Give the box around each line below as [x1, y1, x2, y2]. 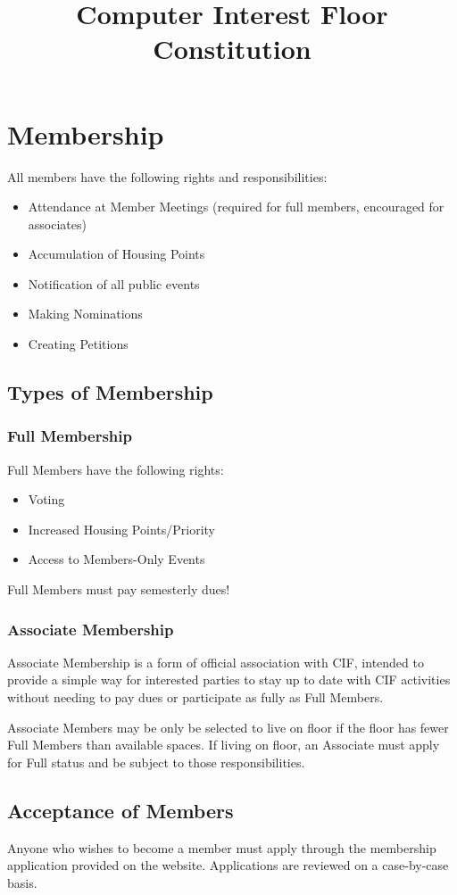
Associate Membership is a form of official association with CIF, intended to [7, 652, 424, 671]
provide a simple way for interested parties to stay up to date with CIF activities [7, 670, 451, 689]
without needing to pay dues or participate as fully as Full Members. [7, 688, 384, 707]
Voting [28, 490, 65, 509]
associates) [28, 214, 87, 233]
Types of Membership [7, 378, 213, 406]
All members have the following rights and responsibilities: [7, 167, 328, 186]
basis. [7, 873, 37, 891]
